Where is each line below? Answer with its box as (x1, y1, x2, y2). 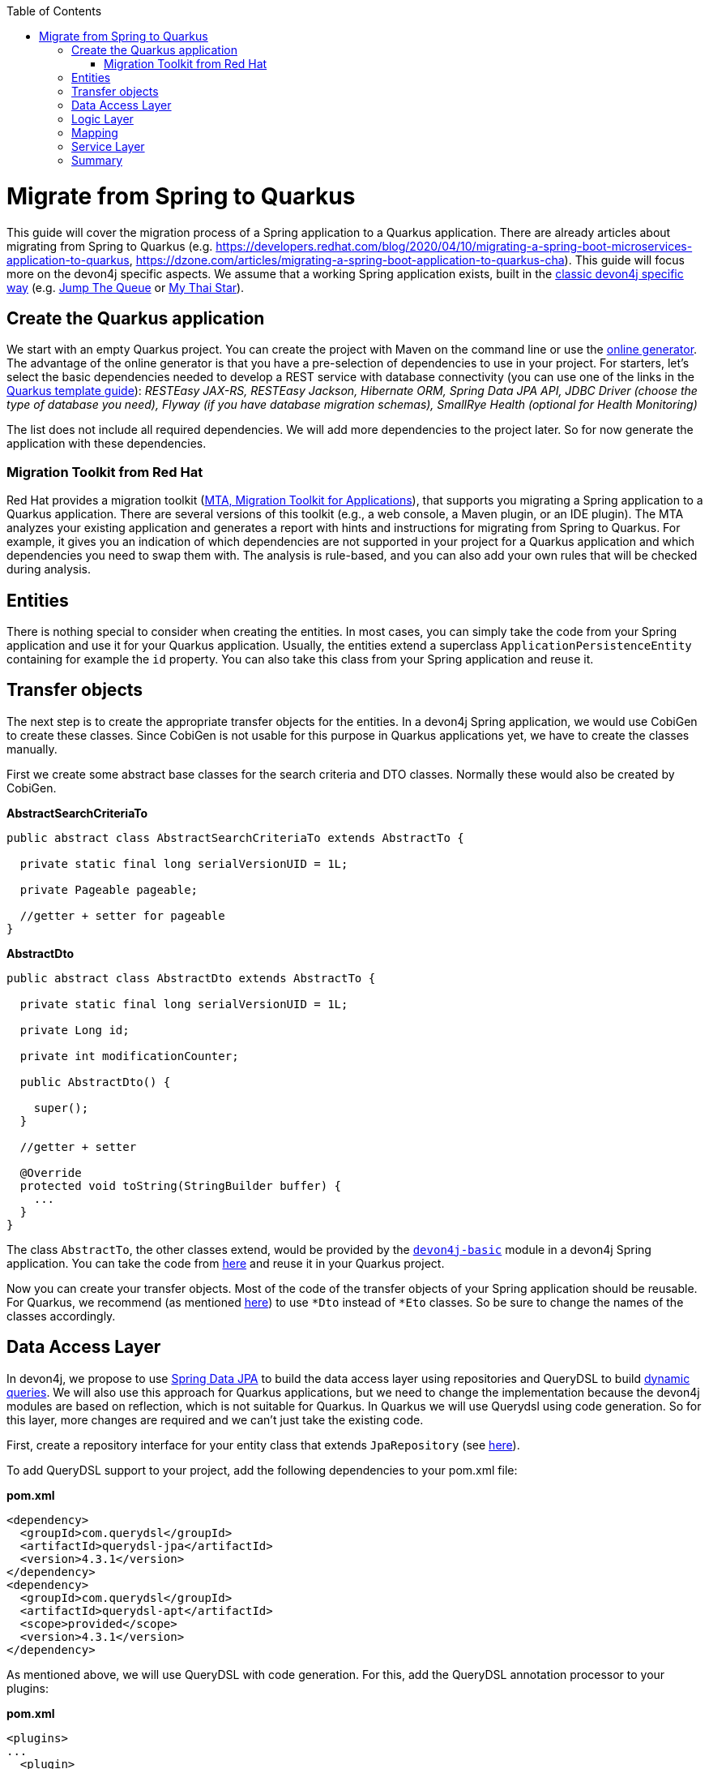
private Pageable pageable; (19, 882, 199, 896)
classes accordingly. (6, 1308, 116, 1323)
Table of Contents (6, 4, 102, 18)
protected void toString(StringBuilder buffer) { (19, 1179, 342, 1192)
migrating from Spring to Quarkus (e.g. (6, 238, 213, 253)
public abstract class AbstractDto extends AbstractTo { (6, 971, 376, 985)
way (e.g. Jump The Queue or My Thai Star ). (6, 280, 245, 294)
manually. (6, 741, 58, 756)
